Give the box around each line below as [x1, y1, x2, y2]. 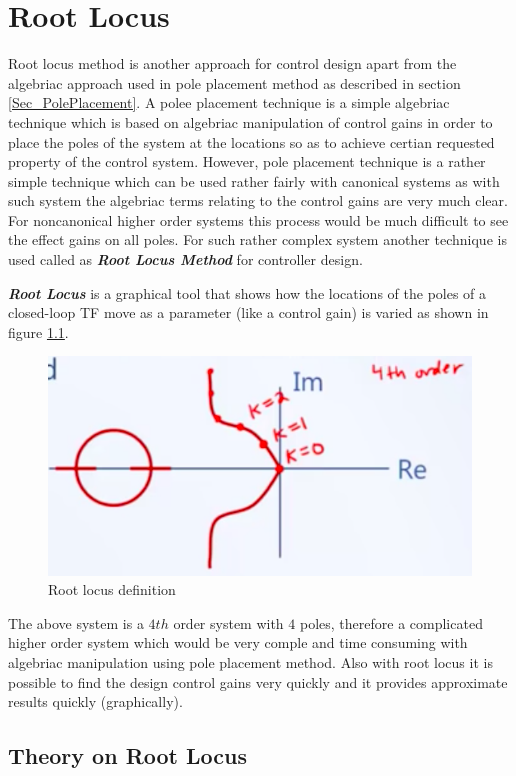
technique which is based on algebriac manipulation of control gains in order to [8, 111, 493, 132]
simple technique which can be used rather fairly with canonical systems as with [8, 170, 500, 191]
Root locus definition [48, 579, 176, 600]
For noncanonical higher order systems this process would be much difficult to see [8, 209, 509, 230]
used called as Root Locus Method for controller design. [8, 249, 363, 270]
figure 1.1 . [8, 321, 69, 342]
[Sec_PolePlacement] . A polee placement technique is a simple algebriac [8, 92, 450, 113]
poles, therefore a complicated [299, 612, 483, 633]
